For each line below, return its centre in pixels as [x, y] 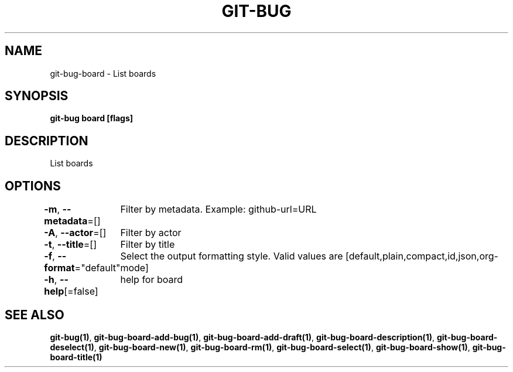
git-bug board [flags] [92, 118]
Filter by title [148, 245]
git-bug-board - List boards [103, 73]
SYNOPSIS [37, 96]
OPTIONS [33, 186]
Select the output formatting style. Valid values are [232, 256]
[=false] [81, 291]
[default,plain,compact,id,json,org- [422, 256]
